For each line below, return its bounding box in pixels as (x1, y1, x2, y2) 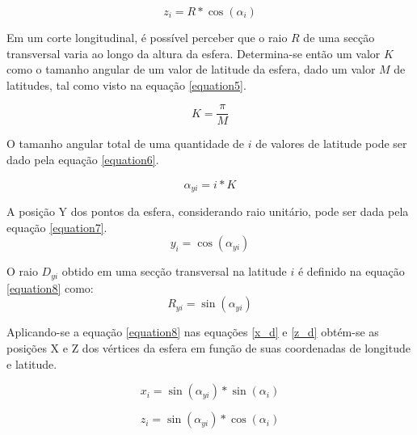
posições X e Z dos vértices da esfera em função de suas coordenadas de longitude (6, 339, 411, 356)
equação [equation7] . (6, 218, 107, 235)
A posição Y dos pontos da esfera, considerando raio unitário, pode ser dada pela (6, 203, 409, 220)
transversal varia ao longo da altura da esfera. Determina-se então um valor (6, 44, 381, 61)
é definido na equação (297, 263, 405, 280)
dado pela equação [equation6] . (6, 151, 159, 168)
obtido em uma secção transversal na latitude (61, 263, 287, 280)
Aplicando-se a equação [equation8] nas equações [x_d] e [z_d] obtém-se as (6, 323, 379, 340)
